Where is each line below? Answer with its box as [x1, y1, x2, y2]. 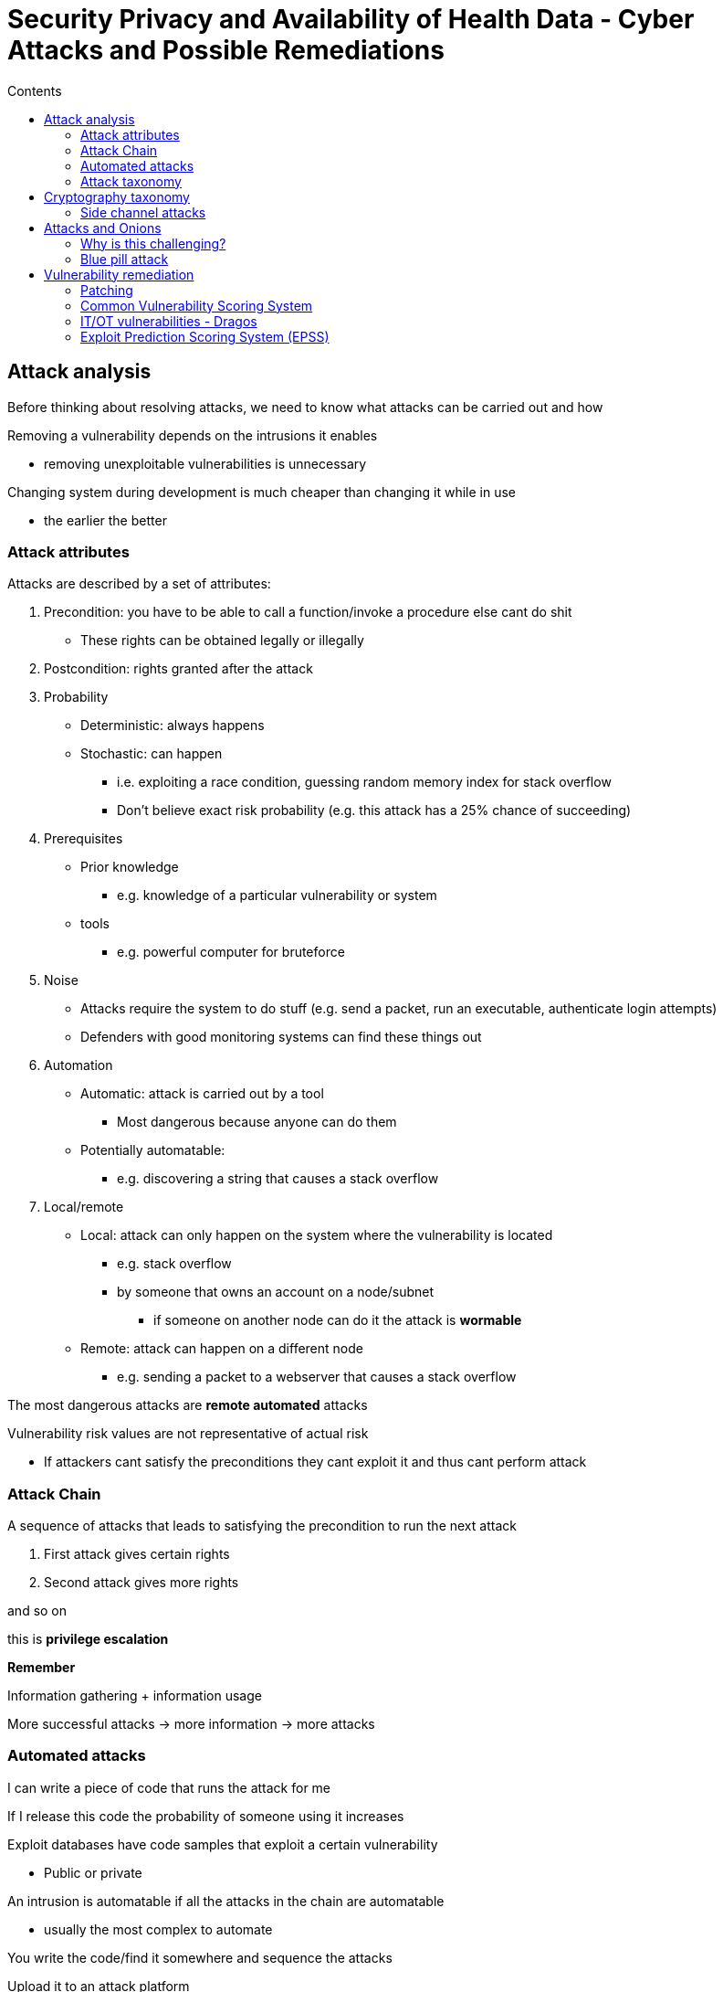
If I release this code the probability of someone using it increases [7, 1807, 404, 1824]
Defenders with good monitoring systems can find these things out [80, 1029, 482, 1045]
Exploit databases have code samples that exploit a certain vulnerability [7, 1836, 438, 1852]
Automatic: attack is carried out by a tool [80, 1086, 324, 1102]
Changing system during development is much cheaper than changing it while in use [7, 483, 517, 500]
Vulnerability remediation [44, 266, 194, 282]
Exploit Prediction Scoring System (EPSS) [80, 328, 330, 344]
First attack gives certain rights [44, 1546, 230, 1563]
